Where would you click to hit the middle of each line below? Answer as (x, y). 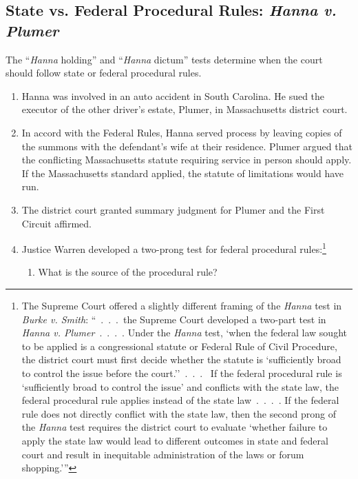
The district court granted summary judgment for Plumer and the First (173, 209)
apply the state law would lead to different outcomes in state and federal (175, 440)
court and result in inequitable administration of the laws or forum (163, 454)
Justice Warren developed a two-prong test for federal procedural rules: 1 (174, 248)
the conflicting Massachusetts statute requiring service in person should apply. (187, 160)
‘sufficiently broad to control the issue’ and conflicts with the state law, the (180, 386)
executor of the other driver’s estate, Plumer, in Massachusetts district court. (185, 109)
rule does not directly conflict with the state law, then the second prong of (179, 413)
